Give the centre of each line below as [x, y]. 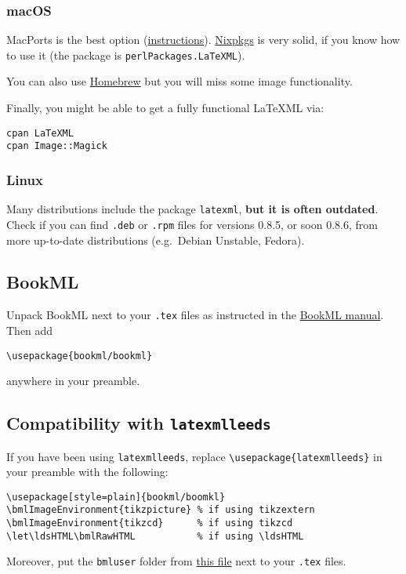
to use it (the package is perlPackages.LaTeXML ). [126, 54]
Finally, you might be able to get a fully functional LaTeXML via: [165, 108]
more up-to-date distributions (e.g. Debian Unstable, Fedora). [156, 240]
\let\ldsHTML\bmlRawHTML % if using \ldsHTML [155, 536]
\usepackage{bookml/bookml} [80, 356]
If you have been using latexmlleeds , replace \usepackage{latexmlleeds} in [194, 456]
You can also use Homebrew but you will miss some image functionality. [179, 81]
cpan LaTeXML [40, 133]
